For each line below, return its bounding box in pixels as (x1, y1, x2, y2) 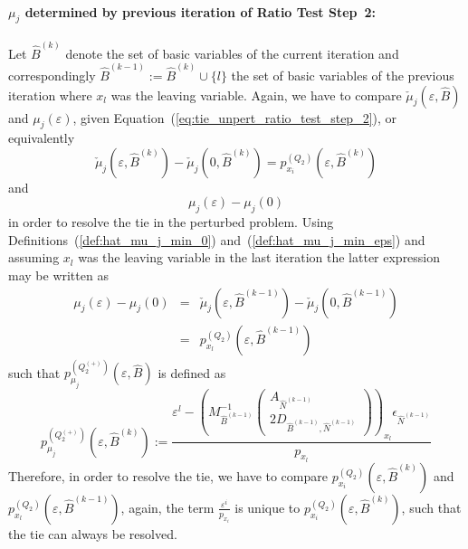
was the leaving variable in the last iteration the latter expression (78, 248, 441, 267)
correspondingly (8, 65, 96, 84)
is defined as (158, 363, 226, 382)
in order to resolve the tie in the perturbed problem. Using (8, 213, 334, 232)
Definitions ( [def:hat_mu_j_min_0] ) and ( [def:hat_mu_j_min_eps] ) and (8, 230, 425, 249)
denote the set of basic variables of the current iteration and (65, 43, 399, 62)
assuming (8, 248, 60, 267)
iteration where (8, 85, 92, 104)
